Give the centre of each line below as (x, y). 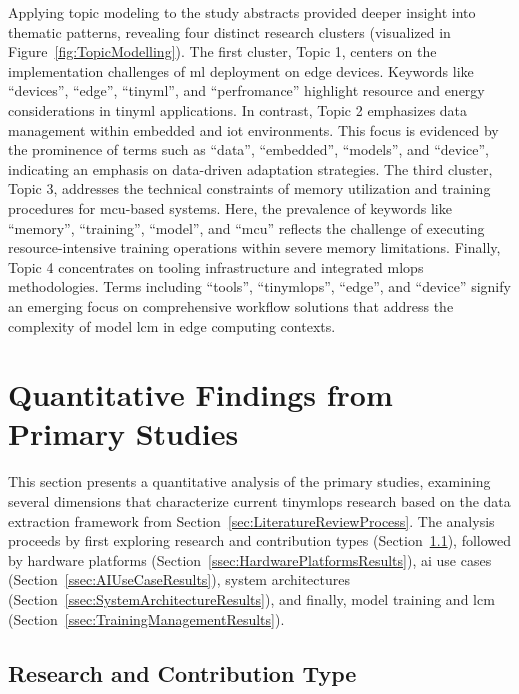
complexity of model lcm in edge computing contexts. (172, 325)
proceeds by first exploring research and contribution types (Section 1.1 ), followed (260, 540)
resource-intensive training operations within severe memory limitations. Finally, (254, 247)
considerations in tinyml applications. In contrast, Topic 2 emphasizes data (238, 109)
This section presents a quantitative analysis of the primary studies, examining (249, 481)
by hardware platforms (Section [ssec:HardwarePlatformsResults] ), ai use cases (250, 559)
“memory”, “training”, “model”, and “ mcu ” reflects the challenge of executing (246, 227)
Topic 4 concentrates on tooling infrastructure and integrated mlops (216, 266)
